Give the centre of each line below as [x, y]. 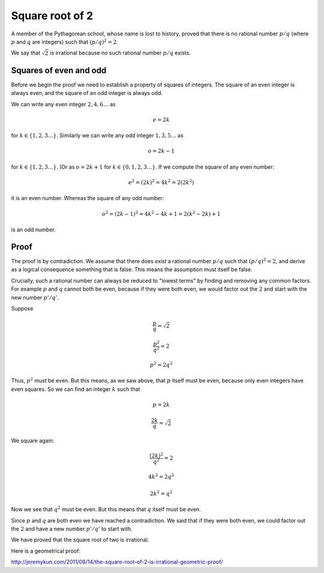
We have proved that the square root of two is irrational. [80, 540]
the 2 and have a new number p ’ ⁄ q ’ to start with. [72, 529]
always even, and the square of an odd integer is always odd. [87, 93]
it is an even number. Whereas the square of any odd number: [88, 198]
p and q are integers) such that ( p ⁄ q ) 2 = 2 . [64, 41]
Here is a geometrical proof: [46, 551]
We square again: [33, 441]
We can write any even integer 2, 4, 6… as [64, 104]
